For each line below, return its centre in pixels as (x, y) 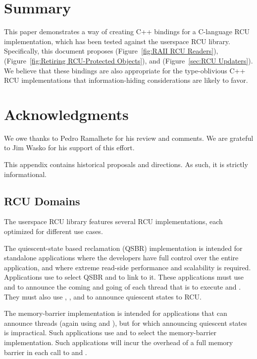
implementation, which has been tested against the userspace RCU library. (117, 41)
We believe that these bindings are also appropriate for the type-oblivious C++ (125, 70)
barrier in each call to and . (46, 352)
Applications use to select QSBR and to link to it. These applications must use (124, 277)
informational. (26, 174)
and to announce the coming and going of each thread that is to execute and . (123, 286)
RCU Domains (42, 201)
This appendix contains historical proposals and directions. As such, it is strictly (126, 164)
